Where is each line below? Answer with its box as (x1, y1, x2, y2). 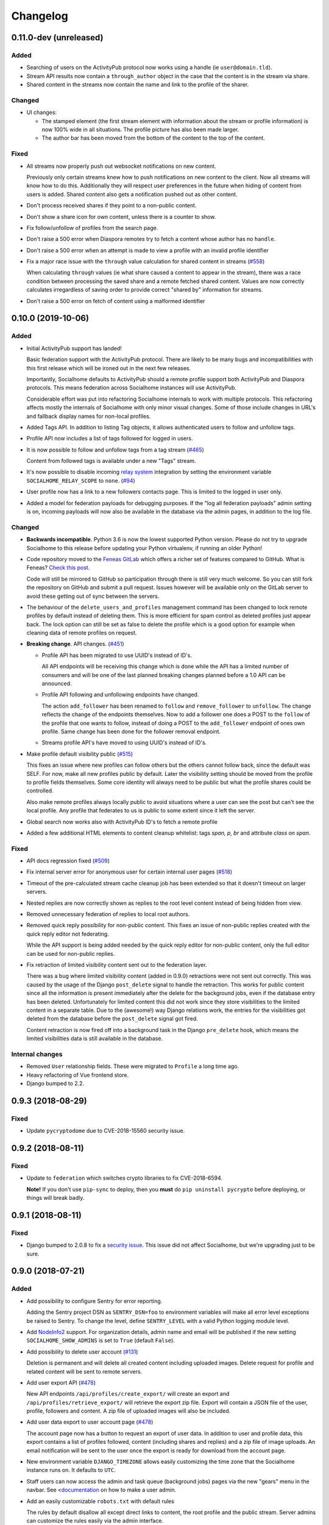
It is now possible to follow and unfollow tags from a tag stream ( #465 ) (26, 446, 204, 453)
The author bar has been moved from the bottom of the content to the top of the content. (41, 134, 265, 142)
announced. (41, 680, 73, 687)
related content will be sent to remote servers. (26, 1368, 143, 1375)
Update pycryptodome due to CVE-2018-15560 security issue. (26, 1127, 185, 1135)
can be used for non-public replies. (26, 950, 115, 957)
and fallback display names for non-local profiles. (26, 412, 151, 420)
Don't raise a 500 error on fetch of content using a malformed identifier (26, 297, 205, 304)
